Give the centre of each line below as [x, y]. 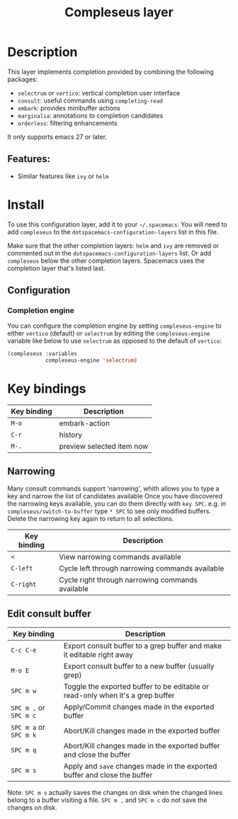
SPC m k [24, 735]
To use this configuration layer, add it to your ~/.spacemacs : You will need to [118, 224]
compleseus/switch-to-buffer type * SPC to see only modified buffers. [109, 511]
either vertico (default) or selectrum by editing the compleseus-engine [109, 333]
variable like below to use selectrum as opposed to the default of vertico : [114, 341]
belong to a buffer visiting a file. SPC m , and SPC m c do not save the [107, 800]
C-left [22, 568]
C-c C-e [24, 650]
